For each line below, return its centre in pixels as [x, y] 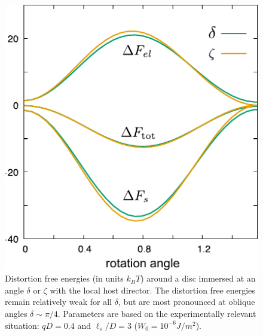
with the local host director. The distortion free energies [152, 290]
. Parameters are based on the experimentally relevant [157, 313]
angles [16, 313]
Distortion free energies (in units [64, 278]
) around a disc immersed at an [198, 278]
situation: [22, 325]
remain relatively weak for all [59, 302]
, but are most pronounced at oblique [186, 302]
